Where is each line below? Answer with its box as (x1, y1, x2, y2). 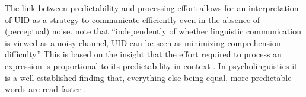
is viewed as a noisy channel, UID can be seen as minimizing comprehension (5, 36, 281, 48)
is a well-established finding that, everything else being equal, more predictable (5, 71, 292, 83)
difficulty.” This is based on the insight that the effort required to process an (5, 48, 282, 60)
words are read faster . (5, 83, 87, 95)
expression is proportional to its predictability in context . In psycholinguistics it (5, 59, 298, 72)
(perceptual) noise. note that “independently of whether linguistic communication (5, 25, 301, 37)
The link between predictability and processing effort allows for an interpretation (5, 2, 299, 14)
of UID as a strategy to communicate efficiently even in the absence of (5, 13, 260, 25)
